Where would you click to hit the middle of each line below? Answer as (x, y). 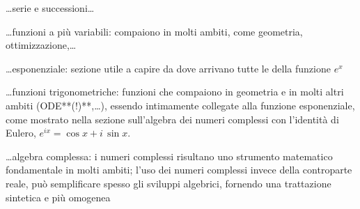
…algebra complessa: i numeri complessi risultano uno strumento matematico (169, 156)
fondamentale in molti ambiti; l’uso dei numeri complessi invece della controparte (179, 170)
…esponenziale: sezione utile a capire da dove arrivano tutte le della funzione (168, 68)
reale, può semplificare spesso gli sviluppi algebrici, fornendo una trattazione (169, 183)
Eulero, (21, 133)
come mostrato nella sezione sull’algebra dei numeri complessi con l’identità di (172, 119)
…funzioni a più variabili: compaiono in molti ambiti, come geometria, (154, 31)
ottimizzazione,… (41, 45)
